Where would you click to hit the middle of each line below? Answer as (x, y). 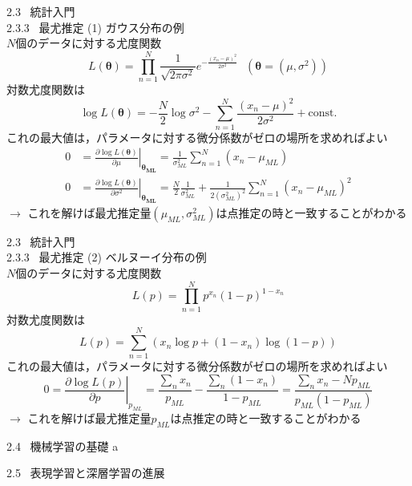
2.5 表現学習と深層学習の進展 (86, 473)
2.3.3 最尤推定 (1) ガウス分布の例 (95, 27)
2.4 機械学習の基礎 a (63, 445)
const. (323, 113)
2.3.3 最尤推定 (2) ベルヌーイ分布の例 (107, 257)
